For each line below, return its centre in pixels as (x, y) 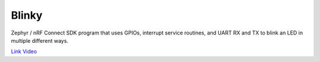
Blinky (27, 15)
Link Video (24, 51)
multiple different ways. (40, 40)
